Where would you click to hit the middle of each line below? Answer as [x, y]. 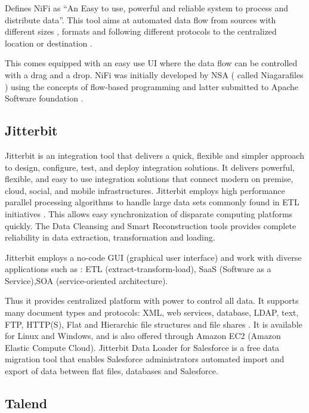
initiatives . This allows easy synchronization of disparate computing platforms [149, 213]
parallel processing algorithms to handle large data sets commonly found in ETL [152, 202]
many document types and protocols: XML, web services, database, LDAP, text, [152, 312]
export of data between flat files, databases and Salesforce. [112, 371]
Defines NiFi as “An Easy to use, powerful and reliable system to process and [146, 8]
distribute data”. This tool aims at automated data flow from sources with [140, 19]
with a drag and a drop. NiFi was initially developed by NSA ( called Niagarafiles [154, 74]
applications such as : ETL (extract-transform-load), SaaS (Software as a [138, 269]
